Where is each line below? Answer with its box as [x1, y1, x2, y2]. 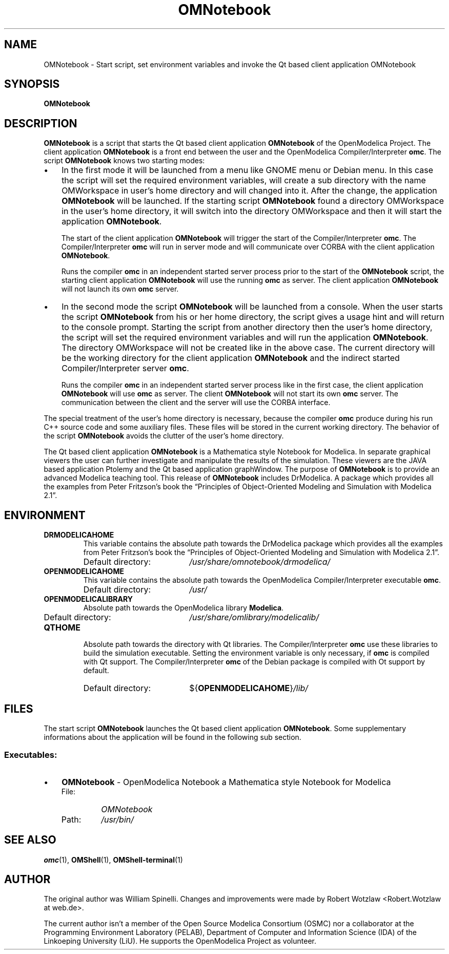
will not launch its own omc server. [61, 284, 179, 294]
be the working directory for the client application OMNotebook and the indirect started [62, 353, 400, 364]
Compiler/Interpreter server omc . [62, 363, 189, 374]
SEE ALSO [4, 833, 56, 847]
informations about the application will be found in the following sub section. [44, 732, 301, 741]
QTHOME [44, 622, 80, 633]
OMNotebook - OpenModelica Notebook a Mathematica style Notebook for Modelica [62, 776, 391, 787]
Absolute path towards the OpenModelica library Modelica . [83, 603, 284, 613]
